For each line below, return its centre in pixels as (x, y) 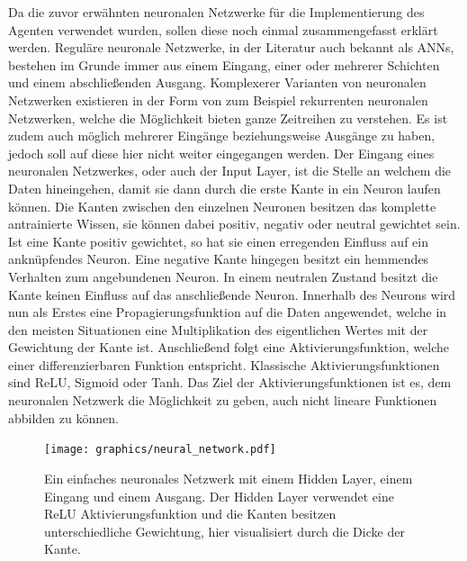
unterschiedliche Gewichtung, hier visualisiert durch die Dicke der (225, 531)
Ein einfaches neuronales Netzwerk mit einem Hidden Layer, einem (229, 478)
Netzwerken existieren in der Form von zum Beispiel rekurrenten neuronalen (218, 100)
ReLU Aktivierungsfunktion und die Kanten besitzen (190, 514)
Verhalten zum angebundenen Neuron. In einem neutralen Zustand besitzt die (223, 276)
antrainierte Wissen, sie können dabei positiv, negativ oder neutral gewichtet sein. (234, 224)
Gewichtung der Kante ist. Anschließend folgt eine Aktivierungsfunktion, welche (229, 347)
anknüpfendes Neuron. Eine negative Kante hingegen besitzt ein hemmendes (219, 259)
